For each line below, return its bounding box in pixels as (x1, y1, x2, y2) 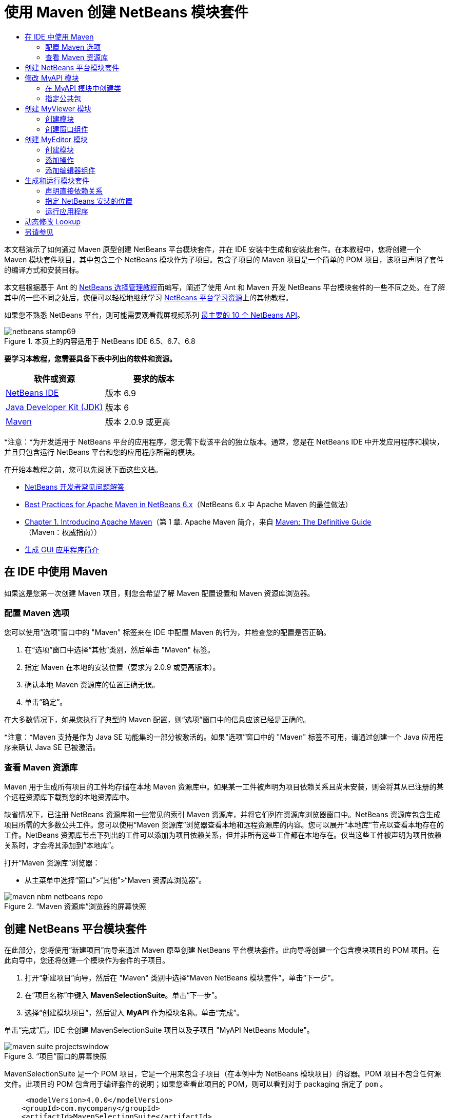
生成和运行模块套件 (25, 176, 89, 185)
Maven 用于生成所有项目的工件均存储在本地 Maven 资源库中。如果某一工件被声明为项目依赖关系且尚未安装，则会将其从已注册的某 (4, 782, 444, 792)
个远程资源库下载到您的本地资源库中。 (4, 793, 133, 802)
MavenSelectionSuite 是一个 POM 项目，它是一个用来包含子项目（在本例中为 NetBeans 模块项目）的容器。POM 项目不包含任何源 (4, 1069, 441, 1078)
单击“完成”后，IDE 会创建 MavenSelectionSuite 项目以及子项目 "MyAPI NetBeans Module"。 (4, 1025, 314, 1034)
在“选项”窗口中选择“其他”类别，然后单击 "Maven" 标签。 (25, 645, 214, 654)
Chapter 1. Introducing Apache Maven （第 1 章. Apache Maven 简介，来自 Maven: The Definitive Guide (25, 517, 372, 526)
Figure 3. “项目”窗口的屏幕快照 (4, 1051, 107, 1061)
